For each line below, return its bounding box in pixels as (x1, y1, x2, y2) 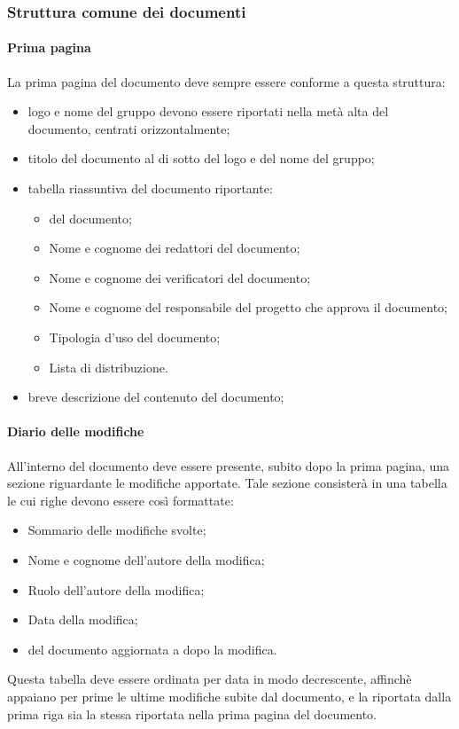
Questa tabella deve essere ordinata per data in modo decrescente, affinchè (7, 670, 412, 688)
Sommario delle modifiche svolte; (27, 521, 206, 539)
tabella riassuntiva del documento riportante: (27, 179, 273, 198)
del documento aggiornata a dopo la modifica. (27, 639, 277, 658)
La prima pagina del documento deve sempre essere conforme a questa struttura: (7, 72, 446, 90)
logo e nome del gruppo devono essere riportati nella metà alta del (27, 102, 389, 121)
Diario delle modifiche (7, 422, 144, 441)
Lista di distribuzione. (49, 357, 168, 376)
